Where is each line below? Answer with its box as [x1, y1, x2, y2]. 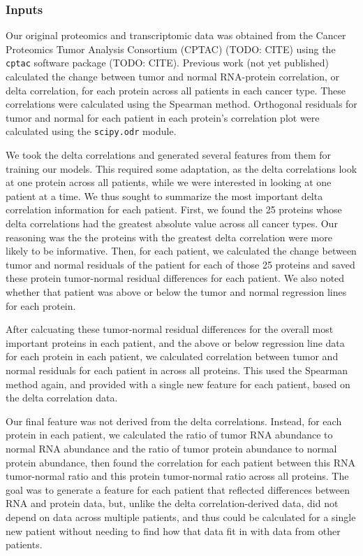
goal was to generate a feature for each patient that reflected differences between [6, 482, 350, 497]
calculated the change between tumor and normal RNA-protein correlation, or [6, 69, 339, 84]
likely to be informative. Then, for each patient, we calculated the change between [6, 243, 357, 258]
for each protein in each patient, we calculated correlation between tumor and [6, 349, 339, 364]
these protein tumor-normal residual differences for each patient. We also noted [6, 271, 345, 285]
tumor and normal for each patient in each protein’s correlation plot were [6, 110, 320, 124]
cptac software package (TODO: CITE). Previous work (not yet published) [6, 55, 329, 70]
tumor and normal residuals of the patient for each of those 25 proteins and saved [6, 257, 355, 271]
